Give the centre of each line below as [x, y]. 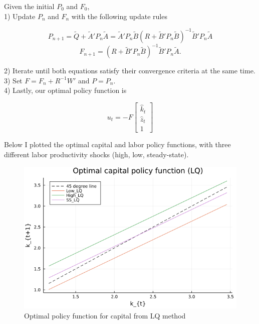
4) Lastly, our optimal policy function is [65, 90]
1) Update [20, 16]
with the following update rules [119, 16]
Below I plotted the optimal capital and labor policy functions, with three [117, 144]
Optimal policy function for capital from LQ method [105, 315]
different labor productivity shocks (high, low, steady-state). [96, 154]
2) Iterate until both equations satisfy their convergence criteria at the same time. [130, 71]
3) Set [13, 80]
